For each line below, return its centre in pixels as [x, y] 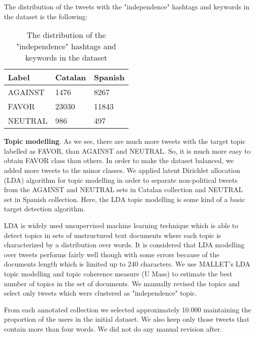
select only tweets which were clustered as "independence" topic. [100, 293]
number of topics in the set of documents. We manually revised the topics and [122, 283]
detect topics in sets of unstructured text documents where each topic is [113, 235]
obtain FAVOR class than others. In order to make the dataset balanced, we [119, 160]
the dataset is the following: [46, 16]
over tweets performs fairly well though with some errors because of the [112, 254]
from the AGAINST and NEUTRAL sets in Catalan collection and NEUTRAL [124, 189]
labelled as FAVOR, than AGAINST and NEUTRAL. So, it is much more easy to [127, 151]
